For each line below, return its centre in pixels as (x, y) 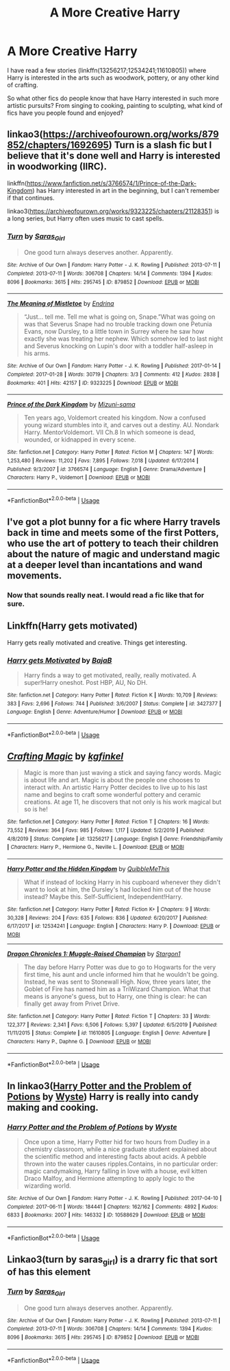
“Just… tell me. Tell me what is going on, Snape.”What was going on (119, 317)
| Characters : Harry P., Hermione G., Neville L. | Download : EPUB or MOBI (96, 847)
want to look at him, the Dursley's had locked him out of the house (117, 890)
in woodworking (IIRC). (57, 167)
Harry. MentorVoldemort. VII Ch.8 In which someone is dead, (110, 432)
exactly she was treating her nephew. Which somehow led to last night (123, 339)
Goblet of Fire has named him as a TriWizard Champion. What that (117, 989)
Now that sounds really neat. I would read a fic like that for (106, 595)
